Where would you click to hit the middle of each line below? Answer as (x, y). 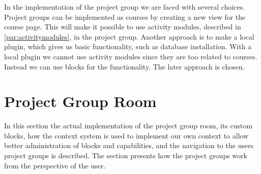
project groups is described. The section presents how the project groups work (126, 155)
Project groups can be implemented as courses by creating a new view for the (125, 16)
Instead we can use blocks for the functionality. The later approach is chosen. (124, 66)
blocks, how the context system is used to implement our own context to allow (126, 135)
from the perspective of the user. (55, 165)
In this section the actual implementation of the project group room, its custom (128, 126)
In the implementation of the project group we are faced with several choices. (125, 7)
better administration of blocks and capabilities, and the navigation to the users (129, 145)
